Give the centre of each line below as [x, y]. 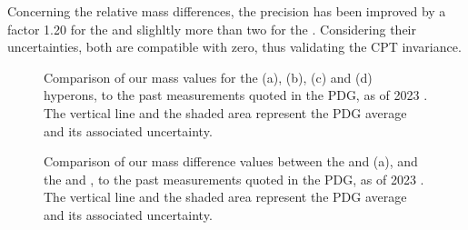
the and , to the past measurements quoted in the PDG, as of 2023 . [234, 179]
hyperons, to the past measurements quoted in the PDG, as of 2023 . [236, 95]
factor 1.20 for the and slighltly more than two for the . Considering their [212, 29]
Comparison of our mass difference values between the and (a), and [231, 161]
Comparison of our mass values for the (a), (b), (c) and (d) [208, 77]
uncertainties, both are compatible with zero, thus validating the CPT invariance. [234, 47]
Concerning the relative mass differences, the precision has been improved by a [227, 11]
